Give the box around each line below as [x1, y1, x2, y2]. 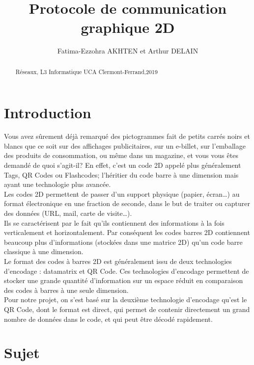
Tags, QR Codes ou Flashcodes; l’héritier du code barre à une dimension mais [4, 169, 239, 180]
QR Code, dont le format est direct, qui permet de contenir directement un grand [4, 304, 250, 314]
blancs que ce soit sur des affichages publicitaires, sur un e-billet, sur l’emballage [4, 140, 246, 151]
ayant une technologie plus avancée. [4, 179, 111, 189]
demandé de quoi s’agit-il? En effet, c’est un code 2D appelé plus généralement [4, 160, 241, 170]
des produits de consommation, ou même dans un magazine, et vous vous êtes [4, 150, 238, 160]
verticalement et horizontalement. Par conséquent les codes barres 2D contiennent [4, 227, 250, 237]
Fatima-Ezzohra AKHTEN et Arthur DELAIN [57, 46, 198, 56]
